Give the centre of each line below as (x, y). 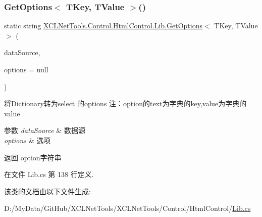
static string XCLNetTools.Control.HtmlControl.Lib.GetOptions (103, 26)
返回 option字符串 (33, 157)
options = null (26, 69)
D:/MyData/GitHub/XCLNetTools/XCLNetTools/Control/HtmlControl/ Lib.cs (127, 208)
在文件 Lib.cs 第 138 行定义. (49, 174)
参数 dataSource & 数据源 (45, 130)
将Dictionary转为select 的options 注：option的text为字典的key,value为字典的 (125, 103)
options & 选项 (28, 140)
